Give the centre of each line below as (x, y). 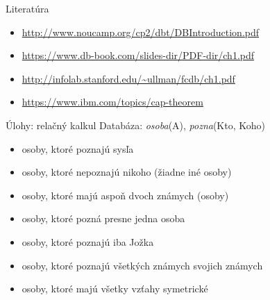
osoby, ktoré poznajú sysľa (78, 148)
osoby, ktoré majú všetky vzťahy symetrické (115, 289)
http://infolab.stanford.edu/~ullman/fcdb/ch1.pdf (128, 78)
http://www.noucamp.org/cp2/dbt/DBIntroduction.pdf (141, 32)
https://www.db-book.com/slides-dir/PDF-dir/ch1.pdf (138, 55)
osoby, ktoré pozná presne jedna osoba (103, 218)
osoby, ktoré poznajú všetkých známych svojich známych (142, 265)
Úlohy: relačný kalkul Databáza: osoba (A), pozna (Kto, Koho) (135, 125)
